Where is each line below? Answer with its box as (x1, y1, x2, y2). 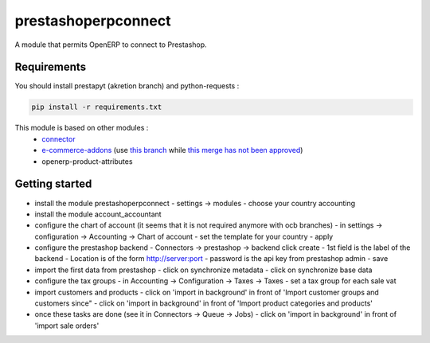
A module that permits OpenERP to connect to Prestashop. (14, 40, 207, 49)
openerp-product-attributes (41, 156, 133, 166)
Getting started (14, 177, 92, 191)
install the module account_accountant (34, 209, 162, 219)
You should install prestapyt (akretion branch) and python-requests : (14, 81, 240, 91)
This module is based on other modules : (14, 123, 149, 133)
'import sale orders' (34, 321, 100, 330)
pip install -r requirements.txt (31, 103, 162, 111)
